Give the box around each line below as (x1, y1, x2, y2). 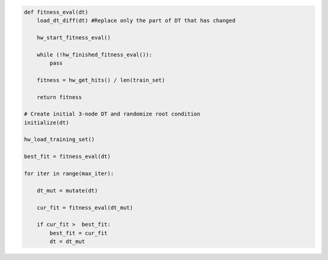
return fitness (36, 94, 82, 100)
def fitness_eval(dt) (24, 9, 89, 15)
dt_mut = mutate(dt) (36, 187, 98, 194)
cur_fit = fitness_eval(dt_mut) (36, 204, 134, 211)
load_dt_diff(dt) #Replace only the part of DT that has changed (36, 17, 236, 24)
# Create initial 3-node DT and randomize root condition (24, 111, 200, 118)
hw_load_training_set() (24, 136, 95, 143)
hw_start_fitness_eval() (36, 34, 111, 41)
